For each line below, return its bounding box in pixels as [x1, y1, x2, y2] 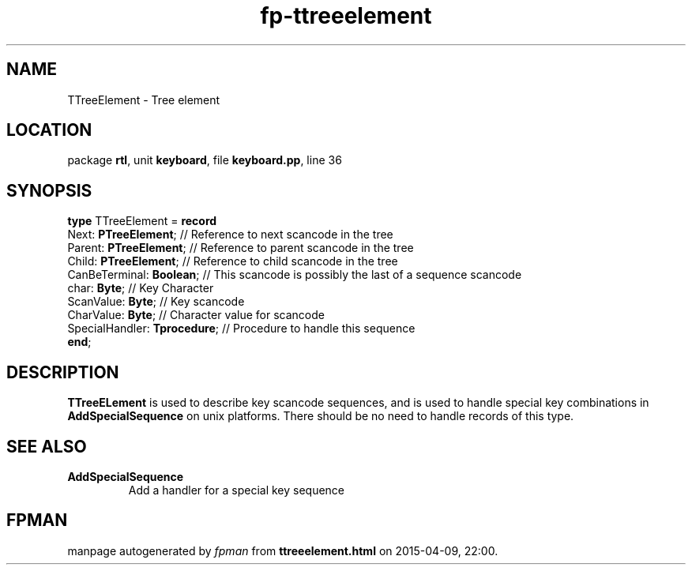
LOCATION [6, 120, 92, 141]
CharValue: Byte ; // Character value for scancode [67, 308, 325, 322]
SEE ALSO [6, 436, 87, 456]
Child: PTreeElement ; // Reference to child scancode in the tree [67, 254, 398, 269]
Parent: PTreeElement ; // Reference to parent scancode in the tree [67, 241, 414, 255]
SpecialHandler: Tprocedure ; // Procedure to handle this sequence [67, 321, 416, 336]
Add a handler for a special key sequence [128, 483, 345, 497]
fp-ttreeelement [260, 2, 432, 29]
